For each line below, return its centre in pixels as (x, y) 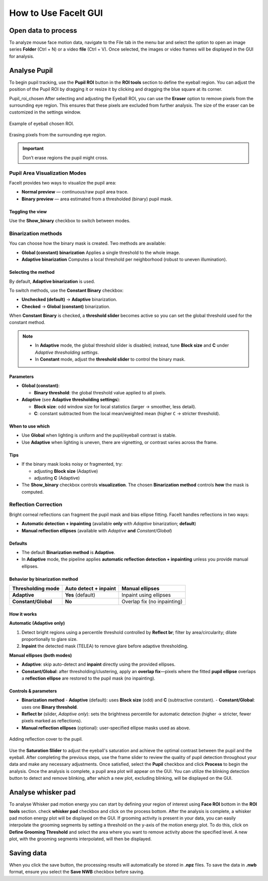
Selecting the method (32, 272)
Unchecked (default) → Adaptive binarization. (69, 300)
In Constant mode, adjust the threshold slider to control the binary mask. (110, 359)
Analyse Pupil (31, 70)
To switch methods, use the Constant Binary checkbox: (67, 290)
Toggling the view (28, 211)
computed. (33, 492)
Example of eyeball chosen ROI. (42, 124)
